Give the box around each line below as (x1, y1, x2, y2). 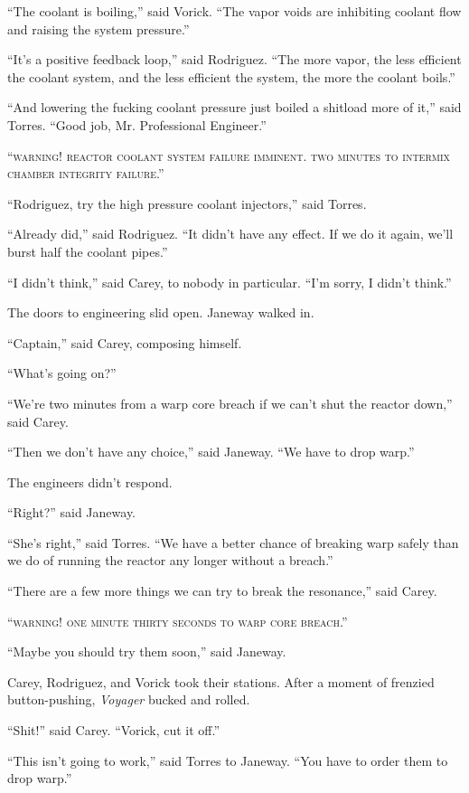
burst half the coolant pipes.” (7, 241, 168, 260)
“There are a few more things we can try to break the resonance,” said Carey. (7, 581, 437, 600)
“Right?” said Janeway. (7, 503, 136, 522)
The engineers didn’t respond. (7, 472, 173, 491)
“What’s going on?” (7, 363, 117, 382)
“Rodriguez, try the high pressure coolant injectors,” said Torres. (7, 194, 367, 212)
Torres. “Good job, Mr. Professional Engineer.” (7, 115, 267, 134)
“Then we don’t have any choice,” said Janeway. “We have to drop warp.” (7, 442, 415, 461)
